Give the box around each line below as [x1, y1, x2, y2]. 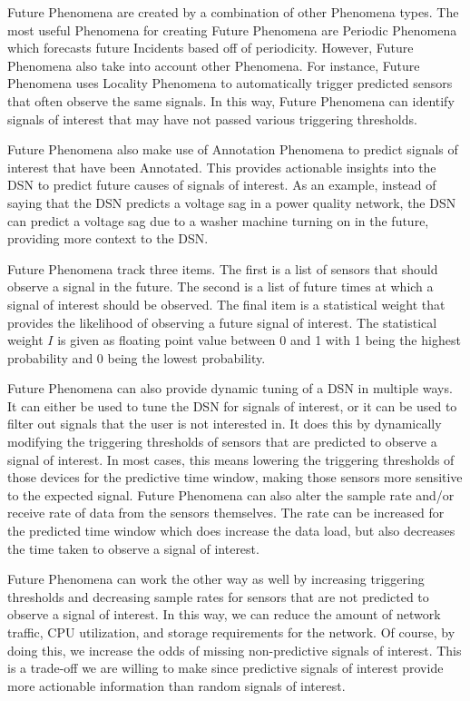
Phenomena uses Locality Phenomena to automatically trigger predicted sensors [7, 74, 453, 93]
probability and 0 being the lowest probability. [7, 348, 266, 367]
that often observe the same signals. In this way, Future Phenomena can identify [7, 91, 455, 110]
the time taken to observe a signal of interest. [7, 538, 259, 558]
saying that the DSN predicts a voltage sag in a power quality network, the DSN [7, 193, 456, 212]
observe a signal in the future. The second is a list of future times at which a [7, 277, 434, 296]
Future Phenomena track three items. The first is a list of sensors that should [7, 259, 438, 278]
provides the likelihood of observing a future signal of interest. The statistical [7, 312, 437, 331]
